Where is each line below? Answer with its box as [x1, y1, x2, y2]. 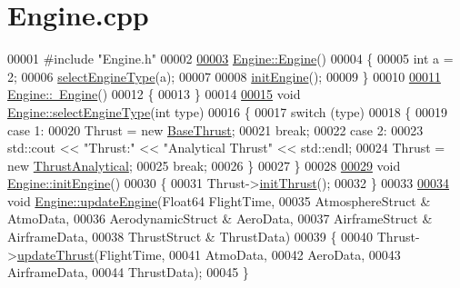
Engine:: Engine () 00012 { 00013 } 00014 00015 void [7, 84, 301, 104]
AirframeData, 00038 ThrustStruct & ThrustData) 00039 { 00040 [7, 227, 374, 246]
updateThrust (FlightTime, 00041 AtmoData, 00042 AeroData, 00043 [16, 244, 401, 263]
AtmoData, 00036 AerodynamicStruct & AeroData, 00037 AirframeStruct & [7, 209, 433, 228]
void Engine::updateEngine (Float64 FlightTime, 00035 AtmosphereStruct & [7, 191, 431, 210]
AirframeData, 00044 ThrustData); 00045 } [7, 263, 249, 282]
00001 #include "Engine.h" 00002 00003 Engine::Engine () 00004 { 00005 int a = [7, 49, 454, 68]
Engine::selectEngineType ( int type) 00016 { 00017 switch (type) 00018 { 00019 [7, 102, 447, 121]
